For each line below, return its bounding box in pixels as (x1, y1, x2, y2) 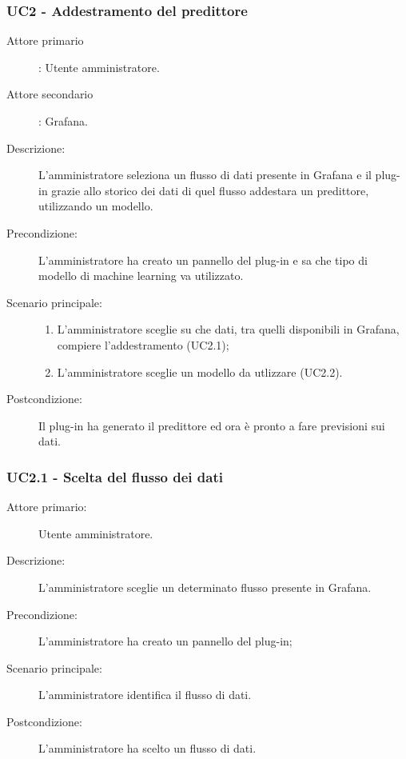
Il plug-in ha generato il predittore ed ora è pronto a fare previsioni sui (38, 417, 385, 433)
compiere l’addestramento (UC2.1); (57, 336, 229, 353)
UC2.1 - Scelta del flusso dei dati (6, 466, 223, 486)
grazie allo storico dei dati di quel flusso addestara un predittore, (51, 182, 369, 198)
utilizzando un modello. (38, 198, 153, 214)
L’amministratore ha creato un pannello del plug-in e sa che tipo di (38, 251, 368, 268)
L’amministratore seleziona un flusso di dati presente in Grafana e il (38, 166, 372, 183)
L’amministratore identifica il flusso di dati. (38, 686, 252, 703)
